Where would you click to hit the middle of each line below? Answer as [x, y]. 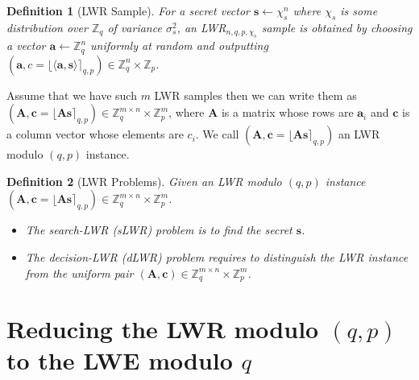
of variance [135, 27]
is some [359, 10]
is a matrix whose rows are [287, 112]
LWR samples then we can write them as [255, 95]
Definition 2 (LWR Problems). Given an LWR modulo [144, 181]
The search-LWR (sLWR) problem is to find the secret [159, 230]
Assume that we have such [72, 95]
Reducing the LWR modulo [163, 329]
